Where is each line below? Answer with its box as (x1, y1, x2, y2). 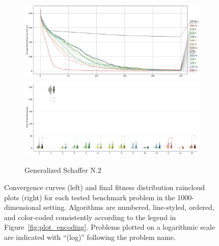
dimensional (4, 202, 41, 212)
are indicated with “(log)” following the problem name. (4, 232, 176, 242)
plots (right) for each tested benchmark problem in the (4, 192, 175, 202)
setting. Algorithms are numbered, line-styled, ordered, (43, 202, 214, 212)
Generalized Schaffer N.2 (24, 165, 101, 175)
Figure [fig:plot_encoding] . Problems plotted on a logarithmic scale (4, 222, 215, 232)
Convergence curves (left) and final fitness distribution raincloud (4, 182, 205, 193)
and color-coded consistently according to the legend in (4, 211, 176, 222)
